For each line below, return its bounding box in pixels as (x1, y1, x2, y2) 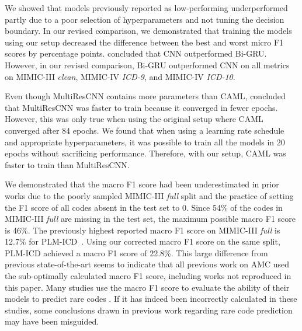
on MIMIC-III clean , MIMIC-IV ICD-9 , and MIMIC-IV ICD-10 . (5, 70, 235, 82)
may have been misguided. (5, 315, 99, 327)
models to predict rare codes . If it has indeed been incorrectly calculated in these (5, 292, 297, 305)
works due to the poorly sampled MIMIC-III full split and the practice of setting (5, 189, 294, 201)
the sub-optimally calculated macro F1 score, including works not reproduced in (5, 270, 291, 282)
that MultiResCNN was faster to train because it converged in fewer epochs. (5, 101, 278, 113)
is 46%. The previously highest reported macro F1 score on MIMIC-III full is (5, 224, 280, 236)
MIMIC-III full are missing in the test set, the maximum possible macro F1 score (5, 212, 296, 225)
